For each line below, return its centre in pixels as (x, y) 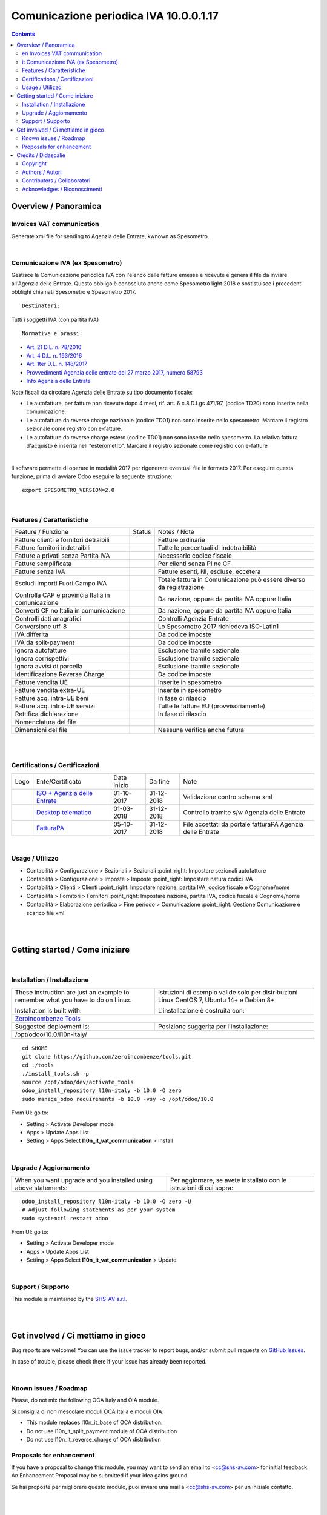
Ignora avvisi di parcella (49, 666)
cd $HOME (35, 1048)
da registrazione (181, 587)
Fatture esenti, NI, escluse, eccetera (209, 571)
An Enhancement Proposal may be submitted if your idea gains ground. (100, 1476)
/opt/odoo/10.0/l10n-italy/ (51, 1034)
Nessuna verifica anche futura (201, 730)
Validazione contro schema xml (228, 797)
